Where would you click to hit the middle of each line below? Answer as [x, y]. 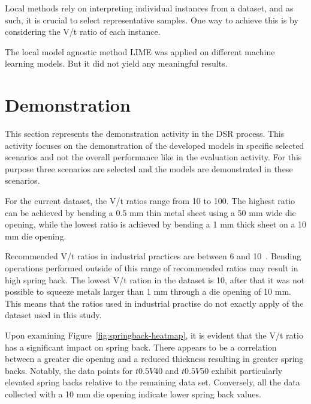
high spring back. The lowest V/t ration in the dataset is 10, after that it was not [155, 279]
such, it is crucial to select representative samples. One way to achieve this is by [152, 20]
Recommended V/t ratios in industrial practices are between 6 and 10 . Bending [153, 256]
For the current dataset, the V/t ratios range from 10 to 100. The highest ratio [150, 201]
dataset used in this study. [53, 315]
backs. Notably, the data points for [69, 370]
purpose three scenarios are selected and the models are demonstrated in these [149, 168]
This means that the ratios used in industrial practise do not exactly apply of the [154, 303]
